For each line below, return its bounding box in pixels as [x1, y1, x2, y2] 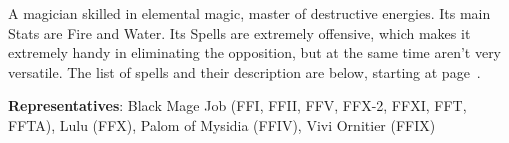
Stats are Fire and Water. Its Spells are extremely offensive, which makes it [8, 22, 471, 43]
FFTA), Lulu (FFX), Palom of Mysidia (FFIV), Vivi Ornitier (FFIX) [8, 114, 436, 135]
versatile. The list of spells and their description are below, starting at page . [8, 61, 481, 82]
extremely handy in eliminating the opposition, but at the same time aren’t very [8, 42, 502, 63]
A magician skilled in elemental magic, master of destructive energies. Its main [8, 3, 491, 23]
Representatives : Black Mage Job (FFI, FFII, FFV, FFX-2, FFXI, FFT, [8, 95, 467, 116]
